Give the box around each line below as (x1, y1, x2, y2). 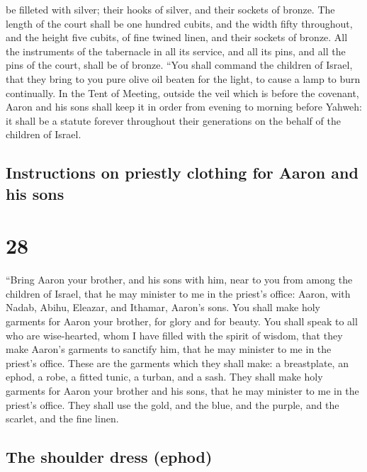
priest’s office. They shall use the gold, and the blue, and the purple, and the (6, 397, 339, 412)
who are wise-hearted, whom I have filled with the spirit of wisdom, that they (6, 327, 343, 342)
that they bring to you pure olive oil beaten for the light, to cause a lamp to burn (6, 71, 361, 86)
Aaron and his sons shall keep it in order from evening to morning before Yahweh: (6, 99, 363, 114)
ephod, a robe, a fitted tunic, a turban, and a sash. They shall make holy (6, 369, 323, 384)
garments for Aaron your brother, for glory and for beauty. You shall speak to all (6, 314, 358, 329)
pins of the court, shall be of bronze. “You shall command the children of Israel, (6, 57, 353, 72)
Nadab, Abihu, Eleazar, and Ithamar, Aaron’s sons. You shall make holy (6, 300, 320, 315)
